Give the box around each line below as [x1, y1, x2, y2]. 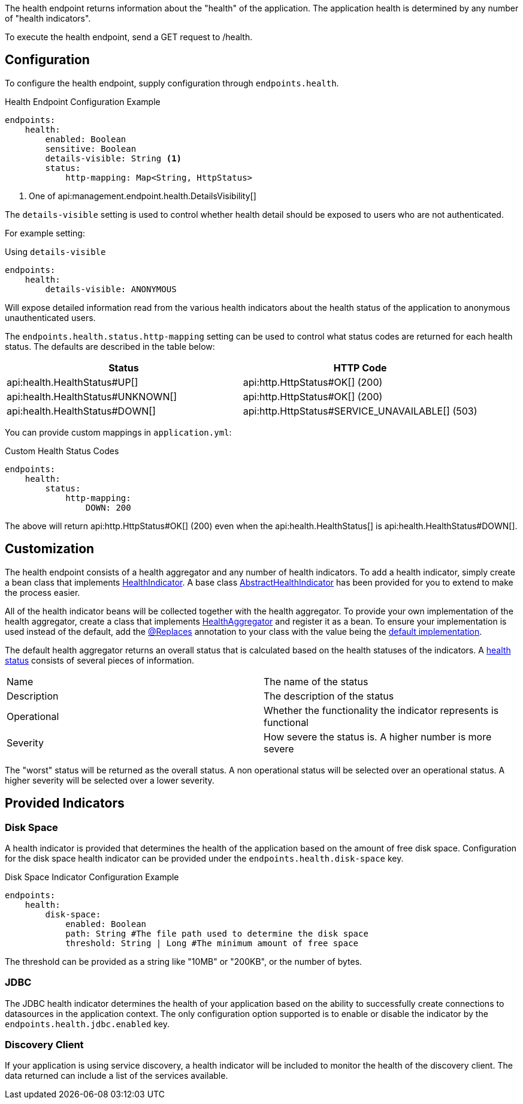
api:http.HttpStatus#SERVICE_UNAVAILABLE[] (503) [243, 404, 477, 417]
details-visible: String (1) [45, 153, 182, 163]
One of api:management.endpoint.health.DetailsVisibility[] [29, 190, 256, 201]
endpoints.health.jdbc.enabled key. [5, 1018, 170, 1029]
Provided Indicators [5, 796, 125, 811]
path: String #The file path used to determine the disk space [65, 928, 368, 938]
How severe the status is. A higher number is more [264, 730, 492, 743]
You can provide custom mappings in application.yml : [5, 427, 232, 437]
